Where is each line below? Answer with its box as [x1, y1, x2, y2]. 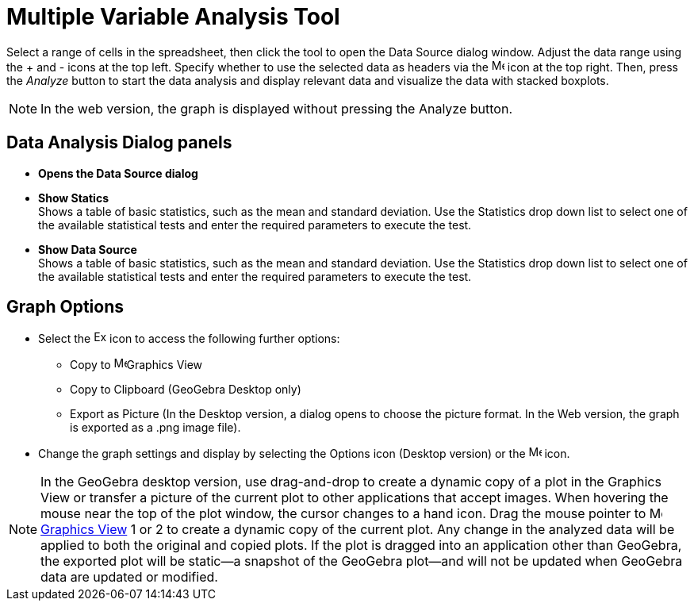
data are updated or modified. [40, 569, 218, 586]
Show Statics [38, 190, 109, 205]
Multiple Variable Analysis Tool [6, 3, 340, 30]
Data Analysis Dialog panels [6, 133, 232, 153]
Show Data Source [38, 242, 137, 256]
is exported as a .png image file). [70, 421, 241, 435]
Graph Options [6, 297, 125, 317]
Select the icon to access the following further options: [38, 332, 340, 346]
